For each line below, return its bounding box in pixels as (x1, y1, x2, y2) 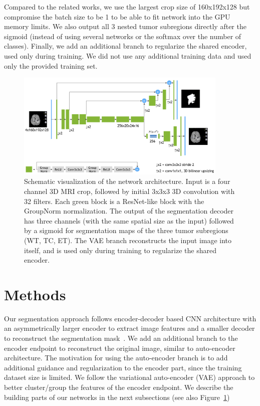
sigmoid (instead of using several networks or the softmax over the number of (4, 31, 241, 41)
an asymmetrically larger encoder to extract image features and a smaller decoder (4, 323, 255, 333)
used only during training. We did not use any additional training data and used (4, 50, 251, 61)
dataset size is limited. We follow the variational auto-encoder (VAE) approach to (4, 372, 255, 382)
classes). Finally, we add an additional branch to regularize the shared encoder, (4, 41, 247, 51)
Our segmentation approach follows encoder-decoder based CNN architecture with (4, 313, 256, 323)
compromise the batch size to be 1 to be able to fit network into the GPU (4, 11, 230, 22)
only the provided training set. (4, 60, 98, 71)
